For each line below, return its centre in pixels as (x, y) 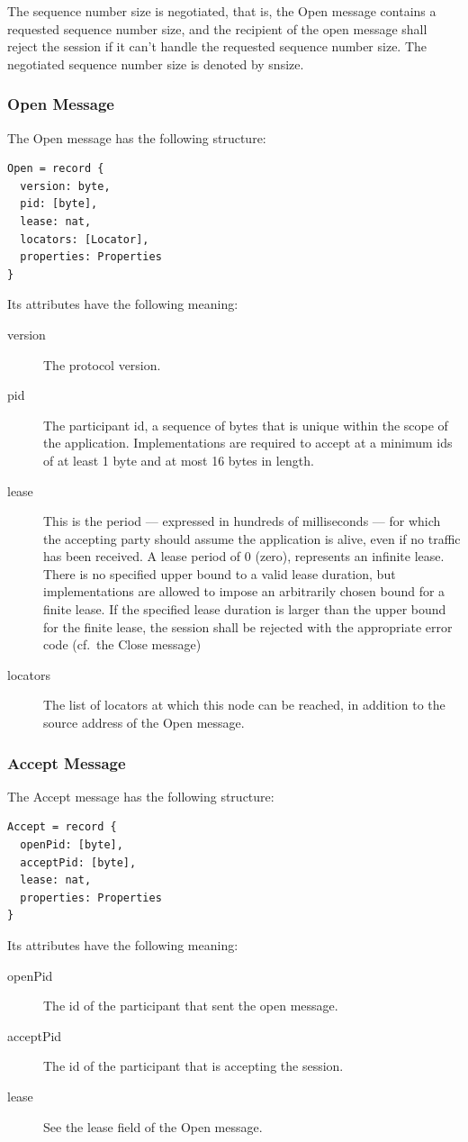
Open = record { (56, 169)
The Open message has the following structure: (137, 137)
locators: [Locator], (85, 239)
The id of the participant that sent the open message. (191, 1006)
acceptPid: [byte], (78, 862)
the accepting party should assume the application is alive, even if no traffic (252, 538)
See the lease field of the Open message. (153, 1126)
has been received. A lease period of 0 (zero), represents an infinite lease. (244, 556)
